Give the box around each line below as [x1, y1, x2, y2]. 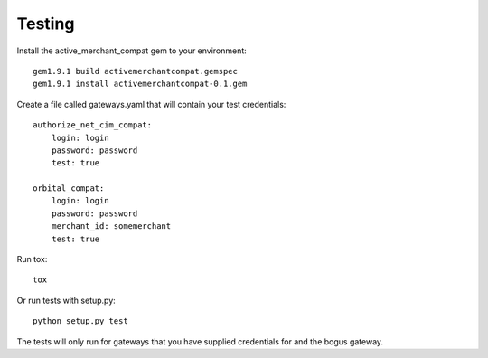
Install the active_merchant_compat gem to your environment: [16, 45, 248, 56]
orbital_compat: [33, 184, 105, 193]
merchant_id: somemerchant [51, 221, 172, 231]
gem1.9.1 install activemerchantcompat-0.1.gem [33, 79, 248, 89]
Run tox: [16, 254, 48, 265]
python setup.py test [33, 316, 128, 326]
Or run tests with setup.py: [16, 295, 117, 306]
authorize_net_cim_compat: [33, 120, 153, 130]
